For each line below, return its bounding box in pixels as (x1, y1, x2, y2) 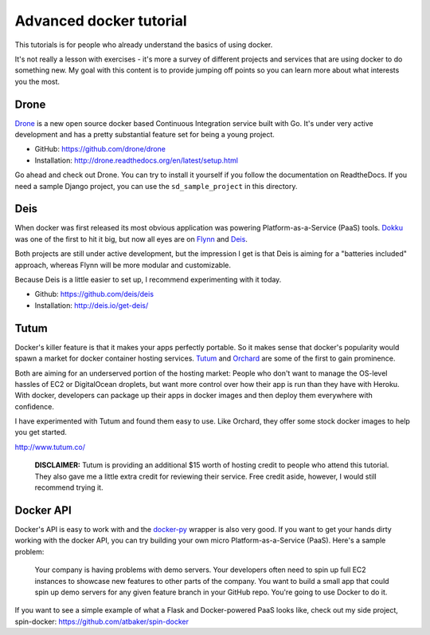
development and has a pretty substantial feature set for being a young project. (14, 130, 275, 140)
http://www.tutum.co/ (14, 442, 85, 452)
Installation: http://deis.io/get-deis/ (34, 300, 149, 310)
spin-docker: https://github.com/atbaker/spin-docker (14, 617, 189, 626)
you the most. (14, 77, 60, 86)
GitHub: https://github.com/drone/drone (34, 144, 166, 154)
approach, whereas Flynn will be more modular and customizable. (14, 260, 231, 270)
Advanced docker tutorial (14, 12, 187, 30)
